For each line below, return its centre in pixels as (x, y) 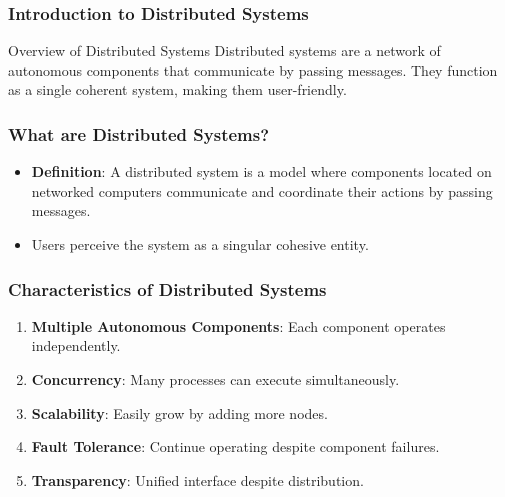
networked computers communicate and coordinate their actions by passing (262, 190)
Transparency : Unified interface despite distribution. (197, 479)
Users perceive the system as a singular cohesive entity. (200, 244)
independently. (76, 345)
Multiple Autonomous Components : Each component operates (238, 325)
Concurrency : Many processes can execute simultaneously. (215, 379)
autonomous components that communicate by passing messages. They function (253, 69)
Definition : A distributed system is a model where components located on (261, 171)
